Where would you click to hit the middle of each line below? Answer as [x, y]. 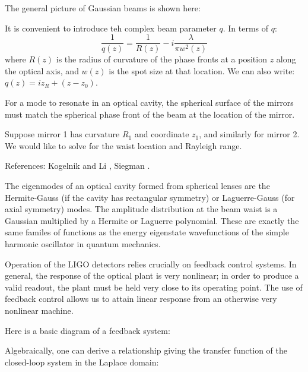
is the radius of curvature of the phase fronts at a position [161, 59]
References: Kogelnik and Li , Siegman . [77, 165]
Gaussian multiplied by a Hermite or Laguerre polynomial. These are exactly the [152, 220]
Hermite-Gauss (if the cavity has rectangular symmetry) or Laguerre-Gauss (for [150, 197]
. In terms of [246, 28]
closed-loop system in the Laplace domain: [82, 362]
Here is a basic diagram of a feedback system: [88, 330]
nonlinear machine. [39, 310]
